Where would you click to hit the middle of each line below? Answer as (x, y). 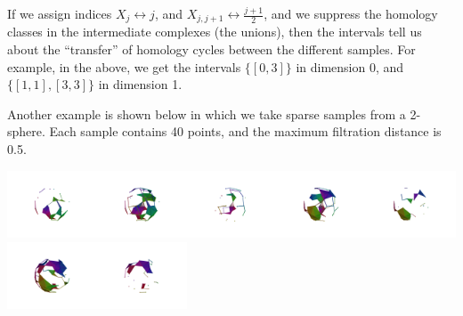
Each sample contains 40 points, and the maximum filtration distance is (245, 131)
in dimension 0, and (350, 66)
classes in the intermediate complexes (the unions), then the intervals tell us (215, 32)
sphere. (26, 131)
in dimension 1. (140, 84)
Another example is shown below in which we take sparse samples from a (207, 113)
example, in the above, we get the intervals (124, 66)
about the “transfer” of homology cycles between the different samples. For (211, 49)
